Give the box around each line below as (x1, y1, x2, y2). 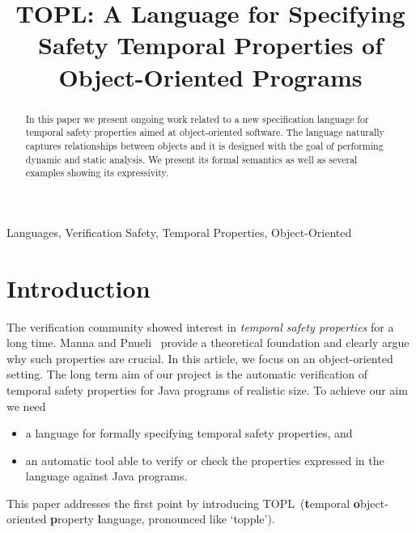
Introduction (6, 271, 151, 304)
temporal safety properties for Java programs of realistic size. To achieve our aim (6, 381, 408, 398)
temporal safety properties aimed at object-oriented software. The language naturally (25, 125, 384, 139)
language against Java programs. (25, 467, 188, 484)
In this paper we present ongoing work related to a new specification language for (25, 112, 369, 125)
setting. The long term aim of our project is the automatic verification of (6, 366, 367, 383)
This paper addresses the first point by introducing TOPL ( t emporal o (6, 494, 360, 511)
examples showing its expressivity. (25, 166, 169, 180)
